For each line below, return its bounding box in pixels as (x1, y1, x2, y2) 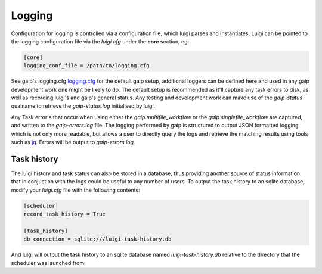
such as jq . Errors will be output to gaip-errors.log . (11, 139, 135, 146)
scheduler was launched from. (11, 259, 86, 266)
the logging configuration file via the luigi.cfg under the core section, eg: (11, 38, 190, 45)
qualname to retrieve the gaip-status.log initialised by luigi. (11, 102, 156, 110)
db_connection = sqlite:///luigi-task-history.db (23, 236, 172, 242)
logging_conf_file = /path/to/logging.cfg (23, 63, 150, 69)
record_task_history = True (23, 211, 106, 217)
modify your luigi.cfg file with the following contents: (11, 186, 140, 194)
